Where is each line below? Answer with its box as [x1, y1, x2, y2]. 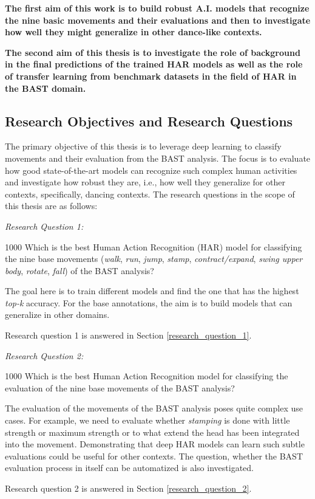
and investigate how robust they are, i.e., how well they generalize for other [5, 176, 285, 188]
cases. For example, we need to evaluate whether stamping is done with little [5, 414, 290, 427]
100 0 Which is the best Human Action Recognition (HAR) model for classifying [5, 240, 302, 253]
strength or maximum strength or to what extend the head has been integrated [5, 425, 300, 438]
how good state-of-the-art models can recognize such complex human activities [5, 163, 297, 176]
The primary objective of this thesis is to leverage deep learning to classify [5, 140, 282, 153]
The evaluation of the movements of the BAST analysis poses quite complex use [5, 402, 303, 415]
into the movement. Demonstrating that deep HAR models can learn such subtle [5, 438, 305, 450]
